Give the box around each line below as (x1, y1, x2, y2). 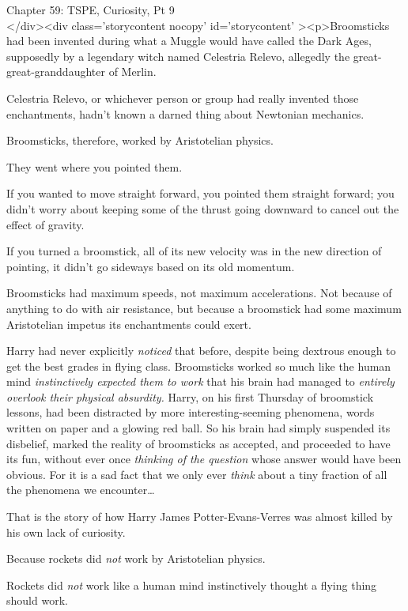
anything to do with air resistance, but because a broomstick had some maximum (6, 300, 402, 316)
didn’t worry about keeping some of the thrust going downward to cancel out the (6, 200, 399, 217)
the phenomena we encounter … (6, 481, 155, 498)
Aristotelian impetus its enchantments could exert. (6, 315, 251, 332)
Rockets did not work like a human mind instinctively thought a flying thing (6, 576, 377, 593)
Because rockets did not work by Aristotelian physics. (6, 550, 266, 567)
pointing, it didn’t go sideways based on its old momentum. (6, 258, 295, 274)
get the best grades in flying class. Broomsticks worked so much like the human (6, 357, 391, 374)
